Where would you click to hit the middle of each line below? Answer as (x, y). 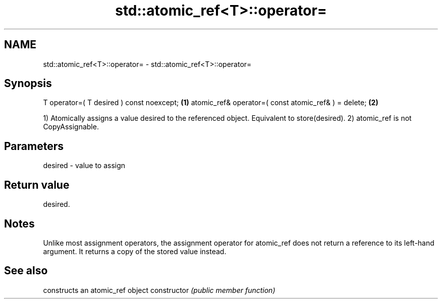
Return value (37, 185)
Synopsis (28, 84)
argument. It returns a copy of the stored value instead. (135, 251)
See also (26, 271)
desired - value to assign (84, 166)
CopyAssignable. (71, 127)
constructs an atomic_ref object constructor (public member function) (159, 290)
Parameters (34, 146)
